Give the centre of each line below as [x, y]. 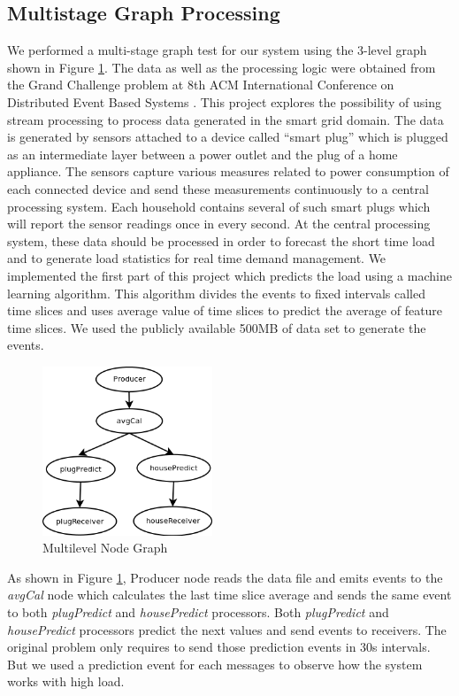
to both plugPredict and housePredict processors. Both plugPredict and [198, 611]
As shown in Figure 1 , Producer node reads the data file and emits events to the [225, 577]
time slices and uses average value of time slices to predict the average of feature [225, 310]
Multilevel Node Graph [105, 548]
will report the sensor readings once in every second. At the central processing [219, 224]
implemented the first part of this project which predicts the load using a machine [229, 275]
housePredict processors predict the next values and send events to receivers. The [227, 629]
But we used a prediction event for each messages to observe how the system [215, 664]
